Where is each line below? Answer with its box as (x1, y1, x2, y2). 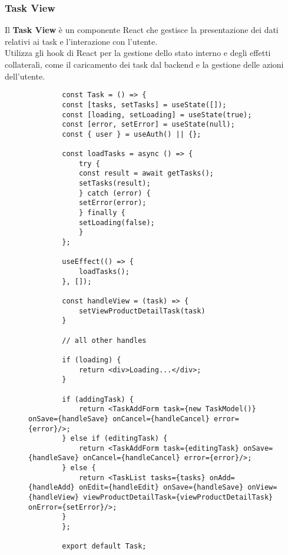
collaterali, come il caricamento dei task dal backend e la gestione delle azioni (5, 58, 284, 70)
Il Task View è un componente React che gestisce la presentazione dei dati (5, 24, 279, 36)
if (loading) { (62, 355, 121, 364)
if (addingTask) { (62, 395, 134, 404)
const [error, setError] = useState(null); (62, 120, 235, 129)
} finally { (78, 209, 125, 217)
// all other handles (62, 336, 147, 345)
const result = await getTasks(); (78, 169, 214, 178)
